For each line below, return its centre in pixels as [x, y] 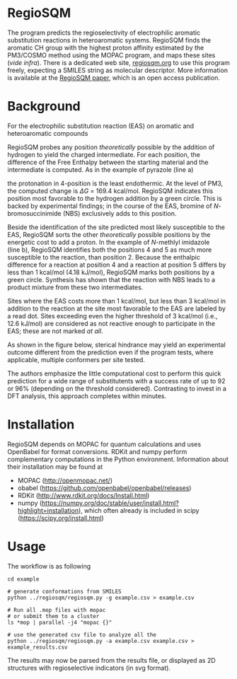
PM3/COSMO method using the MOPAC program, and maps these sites [111, 55]
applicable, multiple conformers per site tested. [76, 359]
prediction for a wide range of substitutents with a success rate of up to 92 [116, 381]
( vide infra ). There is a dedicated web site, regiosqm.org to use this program [118, 62]
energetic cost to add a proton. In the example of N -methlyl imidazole [109, 242]
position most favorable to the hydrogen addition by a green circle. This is [115, 198]
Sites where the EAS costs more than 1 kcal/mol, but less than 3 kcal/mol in [117, 301]
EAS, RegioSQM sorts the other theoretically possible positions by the [109, 234]
